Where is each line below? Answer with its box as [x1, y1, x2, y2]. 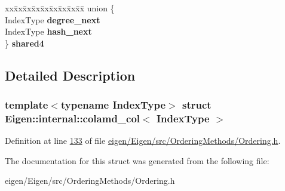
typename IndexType [60, 97, 166, 112]
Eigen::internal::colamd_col [5, 111, 140, 125]
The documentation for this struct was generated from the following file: [5, 154, 269, 167]
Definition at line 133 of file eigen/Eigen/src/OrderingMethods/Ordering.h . [5, 134, 281, 147]
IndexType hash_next [5, 25, 92, 38]
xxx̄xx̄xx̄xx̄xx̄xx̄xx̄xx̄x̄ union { [5, 2, 115, 14]
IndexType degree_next [5, 13, 100, 26]
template [5, 97, 48, 112]
